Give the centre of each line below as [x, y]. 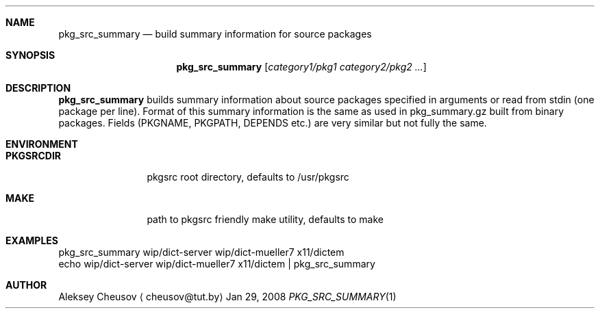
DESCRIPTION [38, 88]
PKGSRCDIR [34, 156]
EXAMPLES [32, 240]
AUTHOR [26, 285]
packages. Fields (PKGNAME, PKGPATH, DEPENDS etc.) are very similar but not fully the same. [273, 123]
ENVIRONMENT [42, 144]
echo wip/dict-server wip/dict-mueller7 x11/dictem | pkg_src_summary [217, 264]
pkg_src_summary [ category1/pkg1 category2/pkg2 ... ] [301, 67]
